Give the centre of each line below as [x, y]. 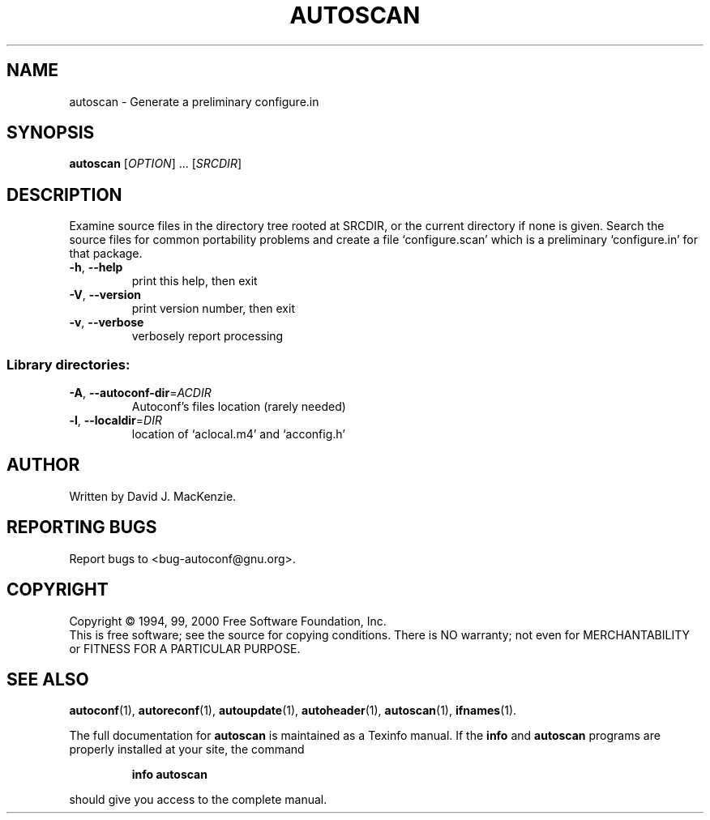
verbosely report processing [207, 336]
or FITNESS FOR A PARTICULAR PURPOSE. [185, 648]
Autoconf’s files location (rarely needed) [239, 407]
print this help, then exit [195, 281]
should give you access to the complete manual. [198, 800]
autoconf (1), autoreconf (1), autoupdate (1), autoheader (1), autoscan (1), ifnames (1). [293, 711]
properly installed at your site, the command [187, 750]
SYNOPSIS [51, 133]
